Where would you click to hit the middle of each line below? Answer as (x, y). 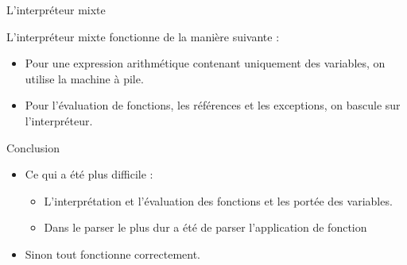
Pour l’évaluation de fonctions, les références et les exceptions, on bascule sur (213, 105)
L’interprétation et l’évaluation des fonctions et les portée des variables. (218, 200)
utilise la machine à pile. (84, 78)
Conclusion (33, 147)
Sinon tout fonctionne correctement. (113, 253)
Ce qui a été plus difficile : (89, 174)
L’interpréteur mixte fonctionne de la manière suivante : (143, 36)
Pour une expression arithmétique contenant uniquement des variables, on (205, 63)
